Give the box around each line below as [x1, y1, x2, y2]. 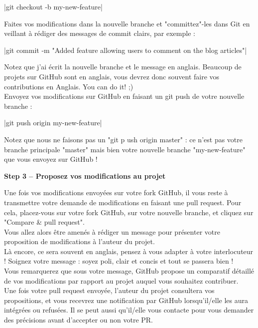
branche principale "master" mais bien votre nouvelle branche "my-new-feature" [4, 144, 246, 154]
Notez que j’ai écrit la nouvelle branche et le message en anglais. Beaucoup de [4, 61, 242, 72]
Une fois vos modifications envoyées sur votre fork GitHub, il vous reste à [4, 187, 228, 198]
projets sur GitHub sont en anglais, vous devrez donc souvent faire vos [4, 71, 220, 81]
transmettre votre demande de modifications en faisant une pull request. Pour [4, 197, 242, 207]
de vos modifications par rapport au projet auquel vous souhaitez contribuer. [4, 275, 239, 286]
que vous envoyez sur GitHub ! [4, 154, 98, 164]
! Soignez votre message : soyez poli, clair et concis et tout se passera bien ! [4, 256, 234, 266]
